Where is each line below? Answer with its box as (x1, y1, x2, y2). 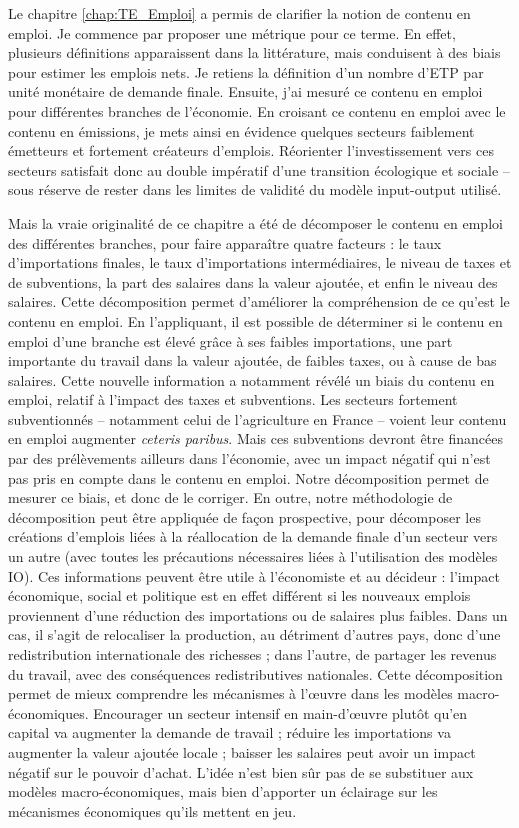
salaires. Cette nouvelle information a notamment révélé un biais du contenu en (8, 369, 495, 390)
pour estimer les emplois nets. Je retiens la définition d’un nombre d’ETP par (8, 61, 484, 82)
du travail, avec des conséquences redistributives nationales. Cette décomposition (8, 663, 503, 684)
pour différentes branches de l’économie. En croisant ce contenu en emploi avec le (8, 100, 506, 121)
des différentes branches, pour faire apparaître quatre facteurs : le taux (8, 232, 442, 253)
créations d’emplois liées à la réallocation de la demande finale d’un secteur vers (8, 526, 498, 547)
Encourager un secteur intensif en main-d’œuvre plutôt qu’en (93, 702, 468, 723)
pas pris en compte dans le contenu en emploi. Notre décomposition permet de (8, 467, 489, 488)
